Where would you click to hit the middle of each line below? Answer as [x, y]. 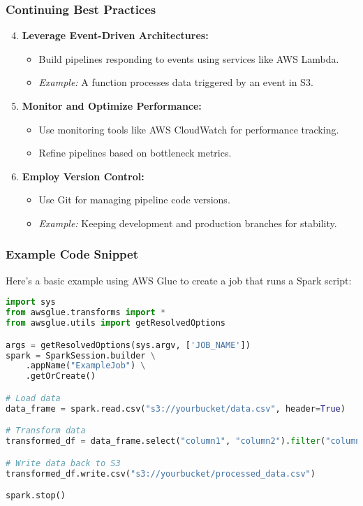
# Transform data [46, 431]
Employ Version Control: [83, 176]
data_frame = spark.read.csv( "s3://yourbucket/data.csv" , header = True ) [176, 409]
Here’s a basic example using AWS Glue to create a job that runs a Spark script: [179, 280]
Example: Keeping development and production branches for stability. [188, 223]
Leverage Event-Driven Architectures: [115, 35]
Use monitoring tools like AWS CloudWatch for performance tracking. [189, 129]
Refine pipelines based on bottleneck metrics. [135, 153]
